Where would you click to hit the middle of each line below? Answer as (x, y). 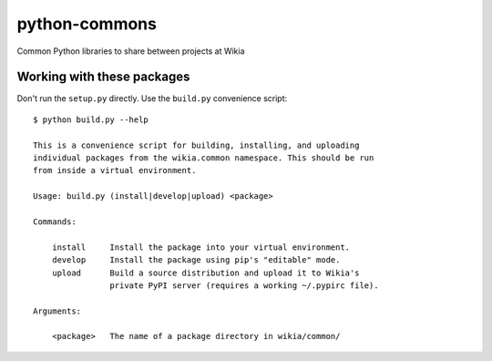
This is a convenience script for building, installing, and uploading (196, 145)
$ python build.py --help (91, 119)
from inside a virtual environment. (115, 170)
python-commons (87, 24)
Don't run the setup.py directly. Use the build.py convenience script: (152, 98)
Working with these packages (103, 77)
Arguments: (57, 311)
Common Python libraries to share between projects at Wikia (131, 51)
